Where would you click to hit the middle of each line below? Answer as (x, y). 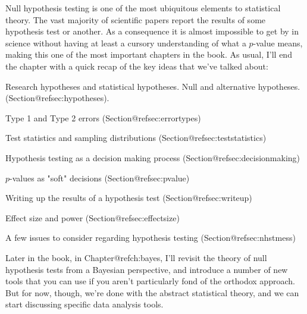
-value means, (278, 43)
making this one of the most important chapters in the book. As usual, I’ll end (149, 54)
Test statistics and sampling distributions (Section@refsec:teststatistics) (136, 138)
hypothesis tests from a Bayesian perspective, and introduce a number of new (147, 269)
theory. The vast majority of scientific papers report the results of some (136, 19)
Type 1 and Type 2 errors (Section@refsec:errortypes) (103, 117)
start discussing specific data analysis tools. (84, 304)
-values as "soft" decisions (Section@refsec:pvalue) (100, 178)
